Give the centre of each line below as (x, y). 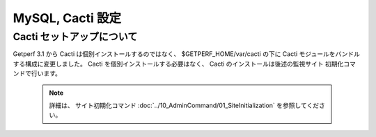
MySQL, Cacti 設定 (67, 18)
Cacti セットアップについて (75, 37)
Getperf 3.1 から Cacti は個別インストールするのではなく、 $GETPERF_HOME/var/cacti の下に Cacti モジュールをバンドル (187, 54)
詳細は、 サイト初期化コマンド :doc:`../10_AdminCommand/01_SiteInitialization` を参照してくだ (184, 105)
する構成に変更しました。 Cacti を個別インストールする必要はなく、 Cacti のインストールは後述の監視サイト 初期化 (178, 64)
